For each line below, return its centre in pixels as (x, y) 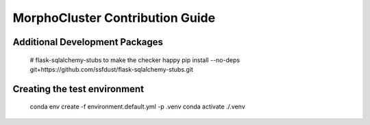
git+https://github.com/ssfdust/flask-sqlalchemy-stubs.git (111, 69)
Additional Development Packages (88, 42)
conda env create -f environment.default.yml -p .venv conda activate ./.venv (138, 107)
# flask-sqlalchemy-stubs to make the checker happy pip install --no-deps (135, 60)
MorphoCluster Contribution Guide (114, 18)
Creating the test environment (78, 89)
